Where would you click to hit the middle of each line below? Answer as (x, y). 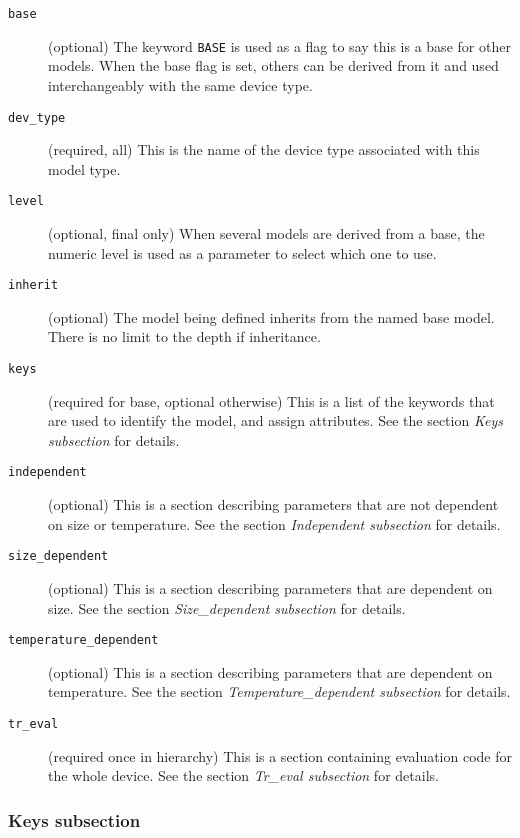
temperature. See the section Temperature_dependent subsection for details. (279, 691)
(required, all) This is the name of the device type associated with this (264, 149)
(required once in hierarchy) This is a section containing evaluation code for (280, 755)
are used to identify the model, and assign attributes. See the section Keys (275, 420)
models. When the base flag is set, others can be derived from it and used (273, 65)
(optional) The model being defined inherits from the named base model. (271, 316)
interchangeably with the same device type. (180, 84)
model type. (84, 168)
